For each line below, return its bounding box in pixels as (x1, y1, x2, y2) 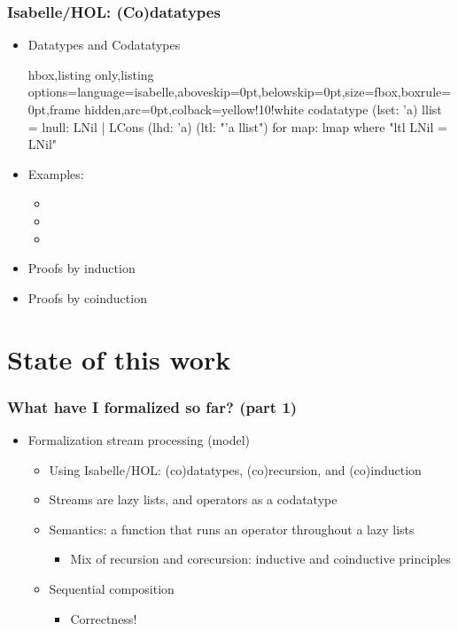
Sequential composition (49, 579, 175, 597)
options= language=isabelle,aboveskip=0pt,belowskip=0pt (27, 82, 342, 101)
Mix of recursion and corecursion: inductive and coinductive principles (70, 549, 451, 568)
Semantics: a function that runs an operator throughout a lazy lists (49, 519, 415, 538)
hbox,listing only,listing (27, 65, 154, 83)
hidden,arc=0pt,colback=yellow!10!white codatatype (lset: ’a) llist (84, 100, 442, 118)
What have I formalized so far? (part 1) (7, 395, 298, 417)
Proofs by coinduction (27, 288, 147, 307)
